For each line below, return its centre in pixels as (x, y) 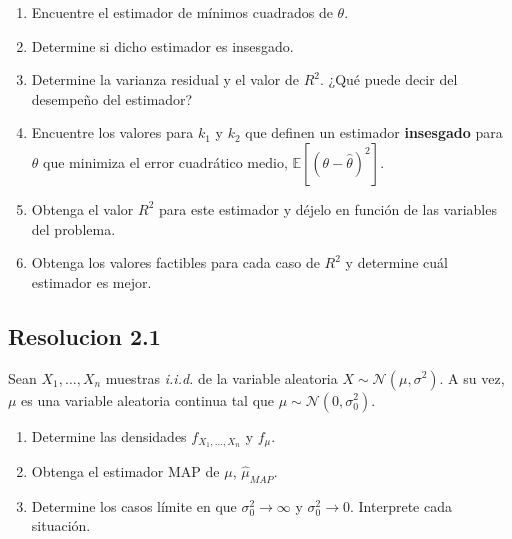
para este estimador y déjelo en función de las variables (328, 208)
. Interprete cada (401, 505)
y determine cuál (396, 262)
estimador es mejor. (91, 281)
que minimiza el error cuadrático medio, (165, 161)
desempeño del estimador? (112, 98)
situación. (61, 525)
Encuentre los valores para (112, 132)
